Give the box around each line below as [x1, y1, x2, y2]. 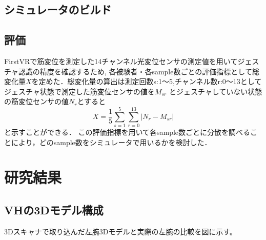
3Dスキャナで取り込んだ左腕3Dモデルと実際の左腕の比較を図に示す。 [4, 226, 237, 236]
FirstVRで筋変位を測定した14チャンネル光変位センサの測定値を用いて [4, 55, 238, 66]
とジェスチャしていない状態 [169, 86, 262, 96]
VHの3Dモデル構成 [4, 202, 104, 218]
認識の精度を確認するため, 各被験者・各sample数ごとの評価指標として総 [18, 66, 259, 76]
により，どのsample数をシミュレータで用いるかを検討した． [11, 136, 212, 147]
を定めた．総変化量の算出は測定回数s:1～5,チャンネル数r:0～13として [31, 76, 262, 87]
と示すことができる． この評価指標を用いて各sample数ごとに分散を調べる [4, 127, 251, 137]
